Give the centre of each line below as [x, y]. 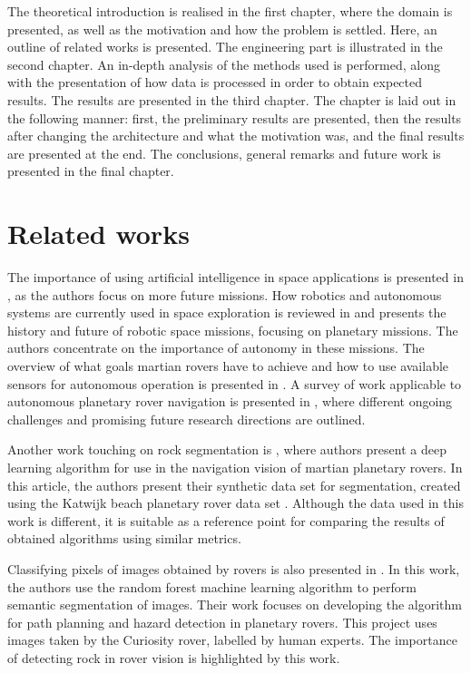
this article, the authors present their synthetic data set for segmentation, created [234, 485]
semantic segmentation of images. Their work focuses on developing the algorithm [235, 605]
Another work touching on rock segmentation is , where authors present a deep [227, 449]
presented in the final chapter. [91, 171]
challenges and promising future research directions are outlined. [186, 419]
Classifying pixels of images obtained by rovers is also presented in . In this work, [234, 568]
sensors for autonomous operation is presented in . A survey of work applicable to [235, 383]
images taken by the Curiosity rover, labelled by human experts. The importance [232, 640]
